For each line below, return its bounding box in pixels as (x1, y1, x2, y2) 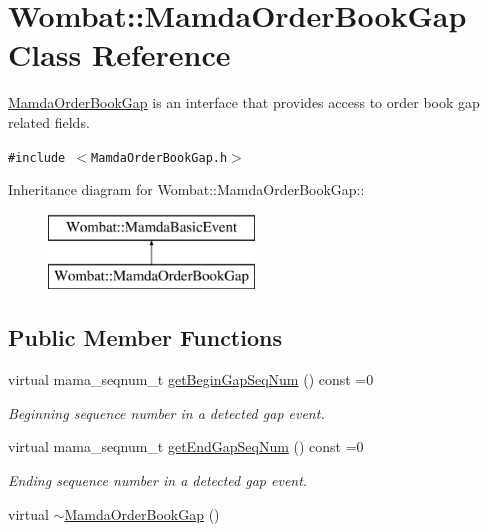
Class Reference (8, 34, 231, 75)
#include (8, 150, 66, 165)
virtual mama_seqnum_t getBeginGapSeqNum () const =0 (8, 369, 374, 390)
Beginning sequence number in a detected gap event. (8, 402, 325, 423)
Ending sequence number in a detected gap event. (8, 469, 308, 490)
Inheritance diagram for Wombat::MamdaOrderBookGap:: (8, 179, 365, 200)
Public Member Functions (8, 322, 282, 353)
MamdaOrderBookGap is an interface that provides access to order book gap (8, 92, 480, 113)
